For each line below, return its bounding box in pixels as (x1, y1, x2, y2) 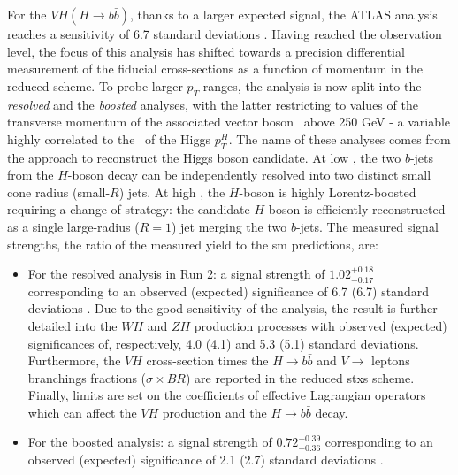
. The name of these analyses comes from (228, 129, 451, 148)
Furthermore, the (27, 351, 121, 370)
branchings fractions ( (27, 368, 147, 387)
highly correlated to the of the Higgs (7, 129, 210, 148)
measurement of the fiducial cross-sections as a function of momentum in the (7, 59, 423, 78)
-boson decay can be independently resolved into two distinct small (67, 165, 431, 184)
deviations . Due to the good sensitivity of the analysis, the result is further (27, 299, 438, 318)
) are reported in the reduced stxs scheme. (185, 368, 415, 387)
